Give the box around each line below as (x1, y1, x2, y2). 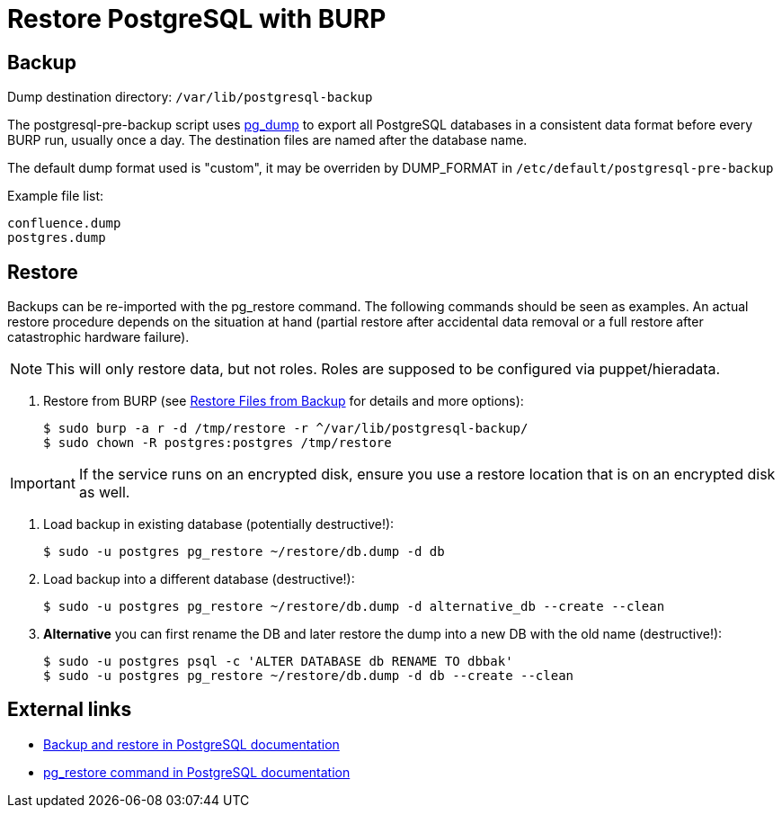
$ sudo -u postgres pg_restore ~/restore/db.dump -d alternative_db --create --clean (43, 599, 665, 614)
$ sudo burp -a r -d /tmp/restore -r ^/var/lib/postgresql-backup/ (43, 421, 529, 436)
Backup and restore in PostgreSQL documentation (43, 736, 340, 752)
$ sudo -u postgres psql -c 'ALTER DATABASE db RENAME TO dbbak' (43, 654, 513, 669)
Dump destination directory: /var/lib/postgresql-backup (7, 89, 373, 105)
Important (10, 474, 76, 493)
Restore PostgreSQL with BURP (7, 4, 387, 34)
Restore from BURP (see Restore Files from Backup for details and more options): (43, 393, 524, 409)
